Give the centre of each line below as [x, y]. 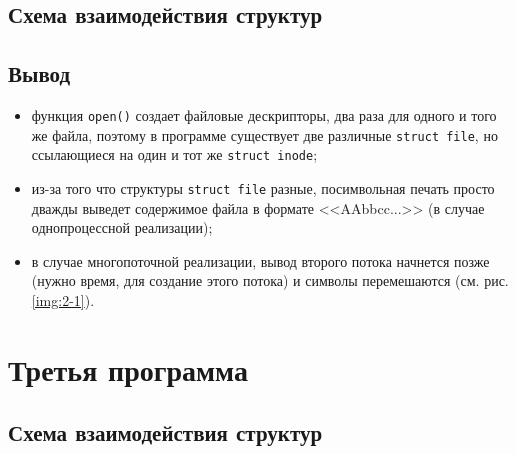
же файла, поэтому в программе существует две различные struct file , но [264, 134]
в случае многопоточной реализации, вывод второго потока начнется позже [260, 260]
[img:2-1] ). [63, 299]
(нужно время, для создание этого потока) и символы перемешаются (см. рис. [270, 280]
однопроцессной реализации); [122, 227]
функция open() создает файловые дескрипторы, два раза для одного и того [264, 114]
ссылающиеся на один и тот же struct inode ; [174, 154]
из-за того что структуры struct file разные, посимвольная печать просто [263, 187]
